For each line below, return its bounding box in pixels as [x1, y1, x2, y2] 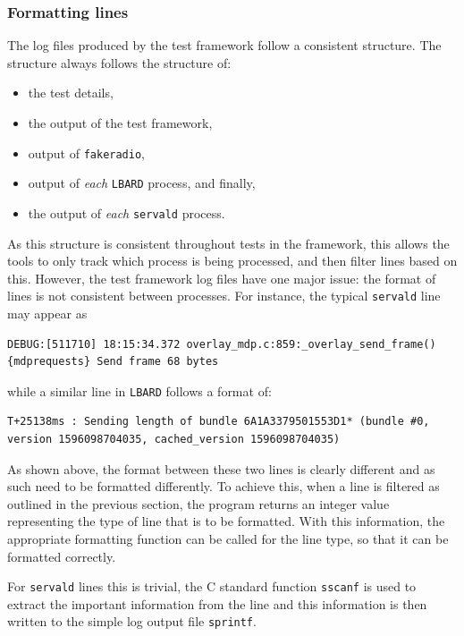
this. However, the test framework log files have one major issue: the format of [7, 268, 436, 287]
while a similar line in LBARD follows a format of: [7, 381, 272, 400]
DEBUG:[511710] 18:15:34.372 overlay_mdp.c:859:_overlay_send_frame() [7, 337, 436, 351]
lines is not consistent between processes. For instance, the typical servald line [7, 286, 441, 305]
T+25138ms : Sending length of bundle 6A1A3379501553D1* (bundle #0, [7, 415, 430, 428]
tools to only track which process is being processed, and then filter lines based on [7, 251, 458, 270]
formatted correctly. [7, 547, 116, 565]
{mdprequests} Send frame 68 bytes [7, 355, 219, 369]
